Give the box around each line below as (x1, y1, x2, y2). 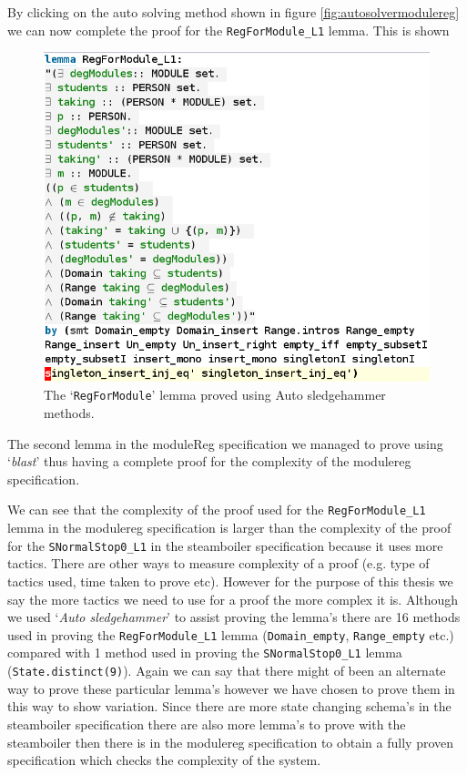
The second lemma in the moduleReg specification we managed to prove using (7, 433, 443, 453)
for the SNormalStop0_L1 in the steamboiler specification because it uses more (7, 535, 443, 555)
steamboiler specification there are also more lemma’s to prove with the (7, 714, 406, 733)
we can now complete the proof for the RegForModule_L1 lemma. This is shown (7, 20, 450, 39)
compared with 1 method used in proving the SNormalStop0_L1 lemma (7, 643, 402, 662)
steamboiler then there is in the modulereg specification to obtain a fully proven (7, 732, 454, 751)
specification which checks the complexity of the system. (7, 750, 321, 770)
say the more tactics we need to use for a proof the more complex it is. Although (7, 589, 459, 608)
